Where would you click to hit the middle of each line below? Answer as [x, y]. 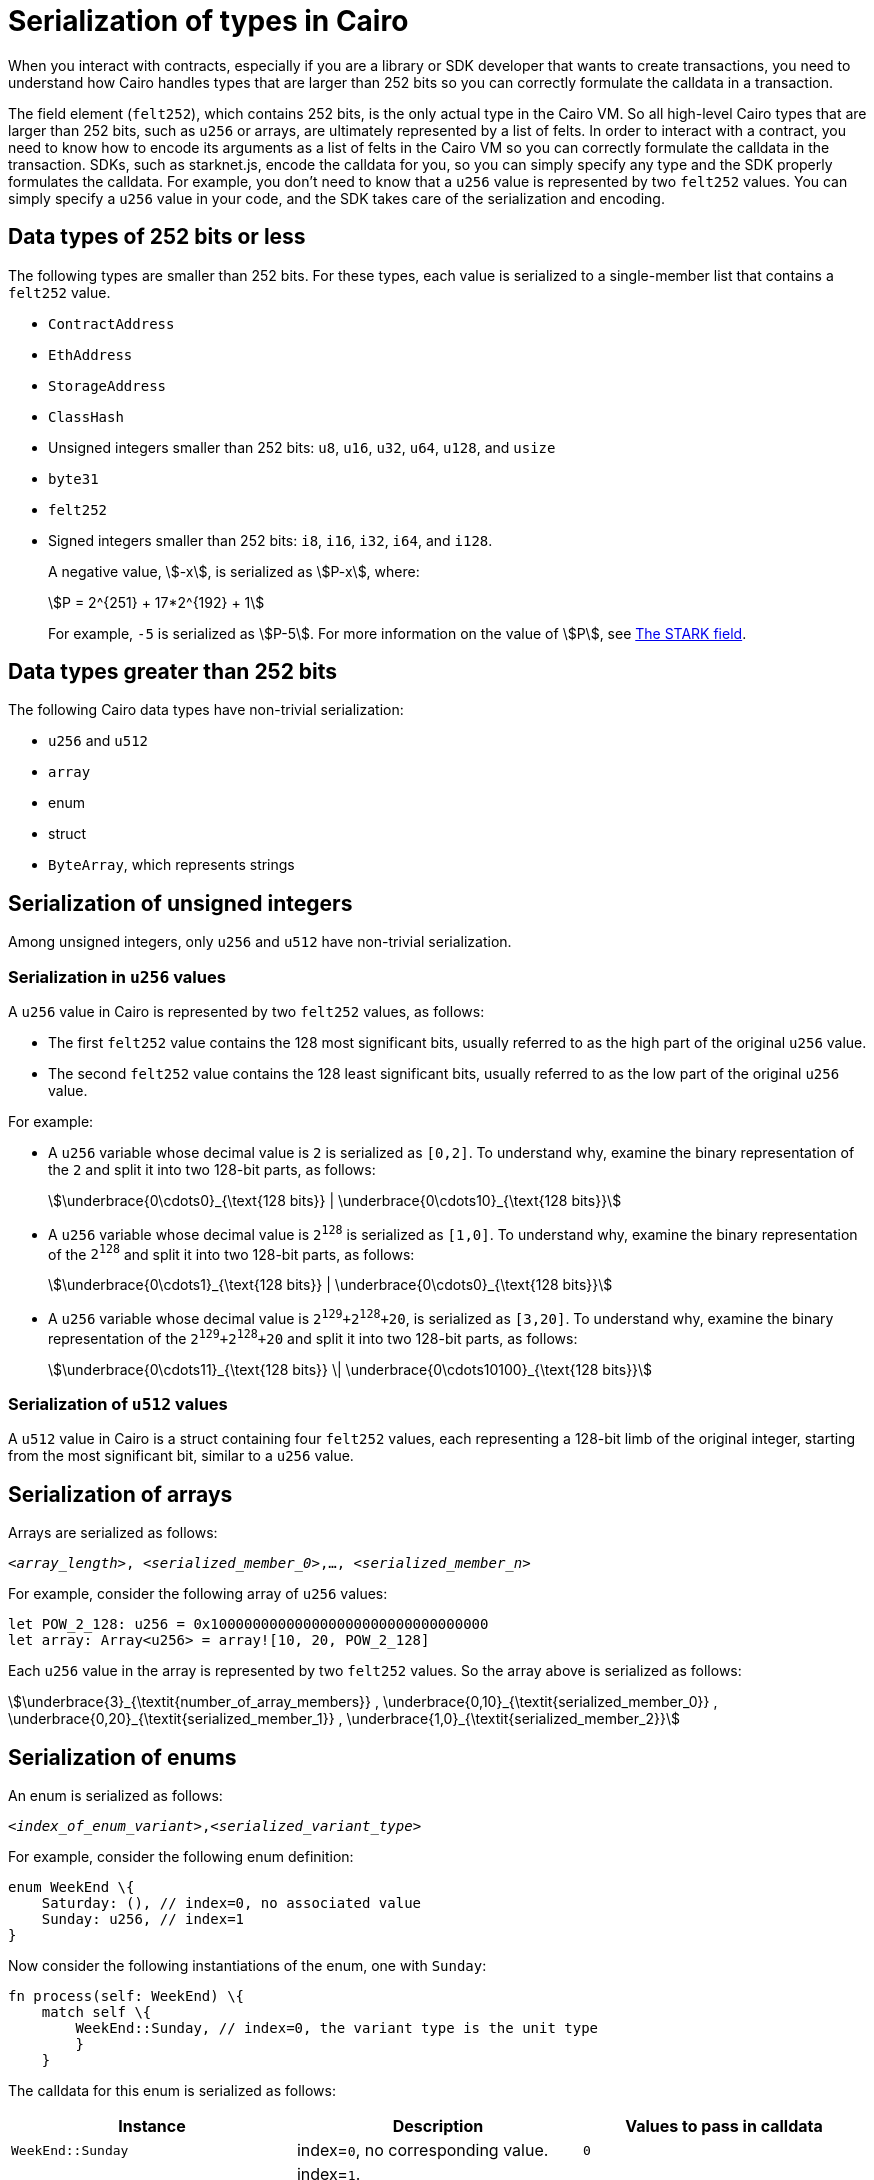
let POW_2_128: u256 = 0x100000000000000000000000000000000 [248, 1624]
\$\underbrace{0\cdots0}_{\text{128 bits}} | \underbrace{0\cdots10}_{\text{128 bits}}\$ [335, 1201]
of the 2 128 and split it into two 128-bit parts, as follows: [231, 1252]
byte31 [73, 478]
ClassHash [86, 416]
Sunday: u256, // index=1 [143, 1919]
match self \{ [96, 2012]
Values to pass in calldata [724, 2126]
